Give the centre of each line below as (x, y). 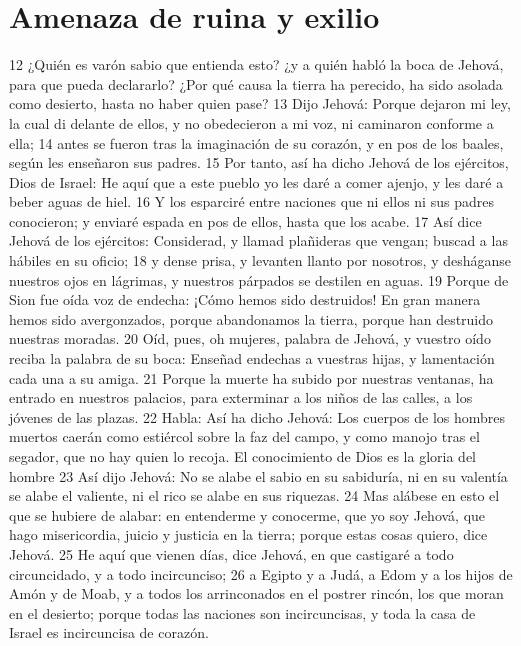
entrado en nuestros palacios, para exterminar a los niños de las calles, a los (241, 397)
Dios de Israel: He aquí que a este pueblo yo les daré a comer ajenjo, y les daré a (256, 181)
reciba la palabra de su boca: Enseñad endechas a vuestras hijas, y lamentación (252, 358)
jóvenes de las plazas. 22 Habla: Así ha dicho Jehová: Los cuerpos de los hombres (257, 416)
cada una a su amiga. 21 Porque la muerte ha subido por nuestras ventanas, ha (251, 377)
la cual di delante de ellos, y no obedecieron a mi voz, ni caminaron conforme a (251, 122)
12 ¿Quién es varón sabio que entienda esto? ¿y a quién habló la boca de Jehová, (256, 64)
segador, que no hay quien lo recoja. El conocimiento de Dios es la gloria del (242, 456)
